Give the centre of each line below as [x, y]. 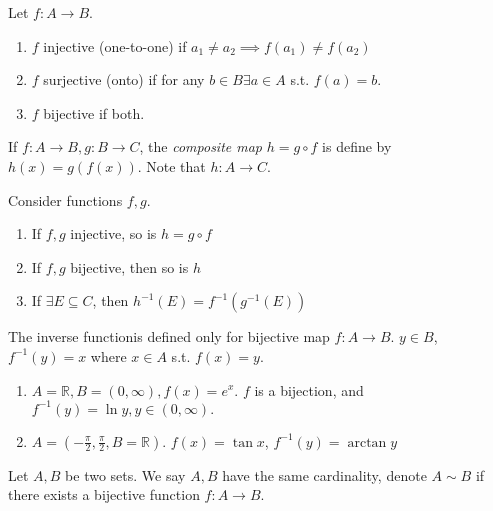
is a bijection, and [309, 389]
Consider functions [65, 199]
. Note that [171, 165]
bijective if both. [94, 112]
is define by [357, 146]
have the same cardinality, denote [324, 474]
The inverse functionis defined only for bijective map [169, 336]
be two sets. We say [125, 474]
